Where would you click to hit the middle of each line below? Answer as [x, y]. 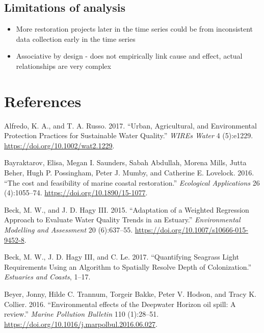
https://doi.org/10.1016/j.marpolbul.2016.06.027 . [81, 324]
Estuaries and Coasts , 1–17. [47, 277]
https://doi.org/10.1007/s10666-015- [192, 230]
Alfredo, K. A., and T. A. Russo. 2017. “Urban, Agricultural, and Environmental [130, 125]
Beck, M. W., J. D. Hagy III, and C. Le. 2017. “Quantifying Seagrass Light [122, 257]
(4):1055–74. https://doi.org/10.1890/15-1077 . [76, 193]
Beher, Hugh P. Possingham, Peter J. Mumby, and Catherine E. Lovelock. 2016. [129, 173]
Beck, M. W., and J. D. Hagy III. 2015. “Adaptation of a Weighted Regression [127, 209]
